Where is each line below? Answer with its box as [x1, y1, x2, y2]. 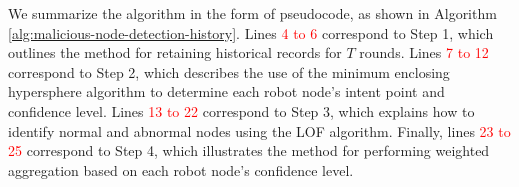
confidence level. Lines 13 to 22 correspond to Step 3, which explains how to [8, 100, 475, 121]
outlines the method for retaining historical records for [8, 42, 342, 63]
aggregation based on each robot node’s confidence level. [8, 159, 354, 180]
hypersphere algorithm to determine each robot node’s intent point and [8, 81, 445, 102]
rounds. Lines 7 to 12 [359, 42, 489, 63]
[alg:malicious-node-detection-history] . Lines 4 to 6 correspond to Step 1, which [8, 22, 494, 43]
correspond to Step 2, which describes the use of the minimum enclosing [8, 61, 450, 82]
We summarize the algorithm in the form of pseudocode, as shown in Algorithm [8, 3, 497, 23]
